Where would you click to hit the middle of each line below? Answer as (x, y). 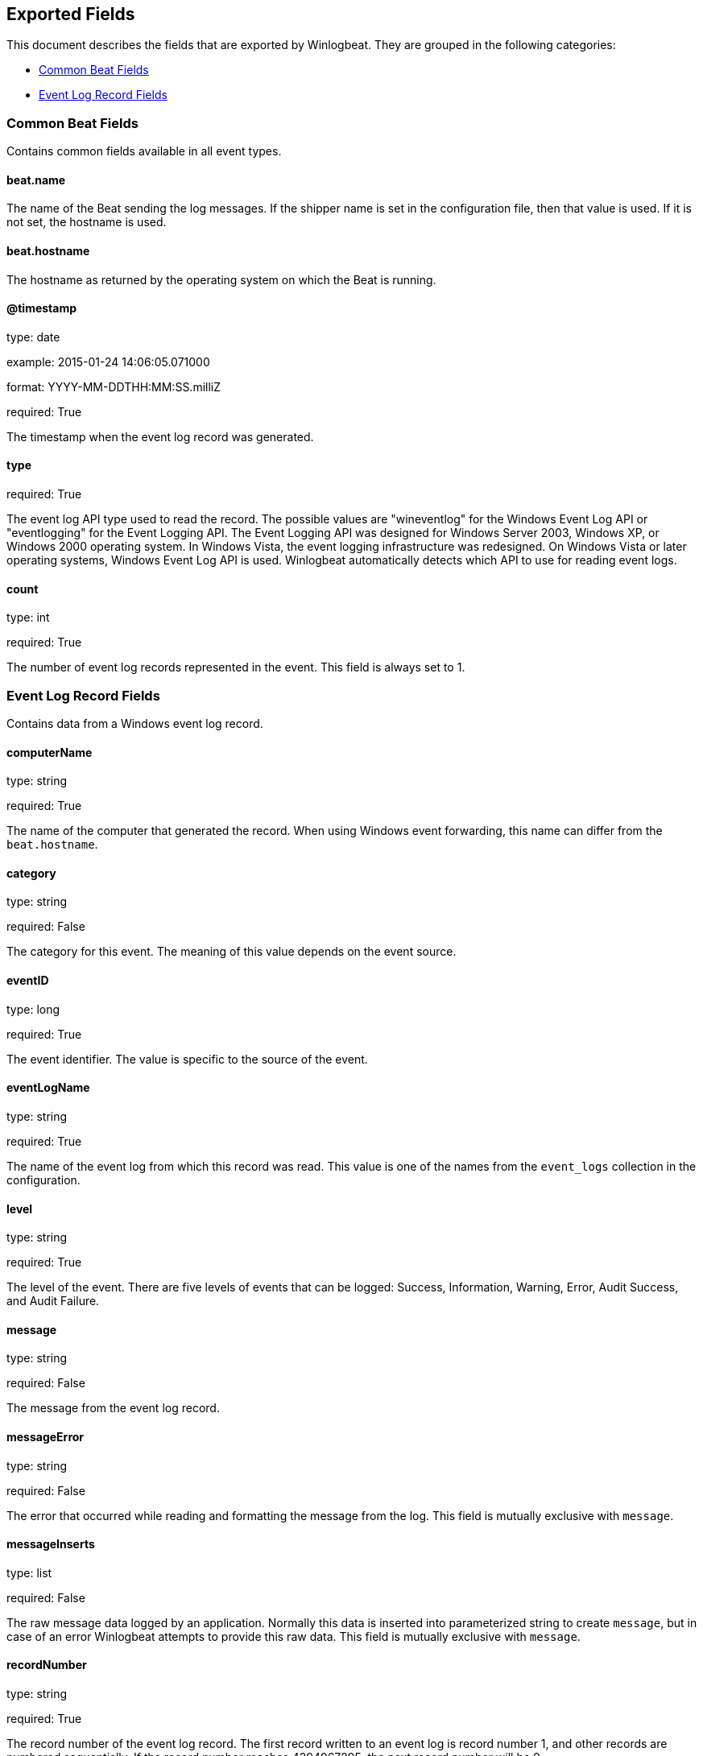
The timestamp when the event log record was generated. (160, 436)
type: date (33, 337)
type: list (29, 1572)
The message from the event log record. (113, 1408)
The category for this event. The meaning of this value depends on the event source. (232, 952)
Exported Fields (71, 14)
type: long (33, 1009)
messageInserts (51, 1544)
